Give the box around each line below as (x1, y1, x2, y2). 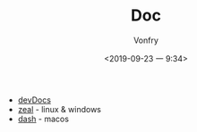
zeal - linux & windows (17, 103, 101, 114)
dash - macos (17, 113, 70, 124)
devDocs (17, 95, 52, 105)
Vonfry (133, 35, 159, 45)
